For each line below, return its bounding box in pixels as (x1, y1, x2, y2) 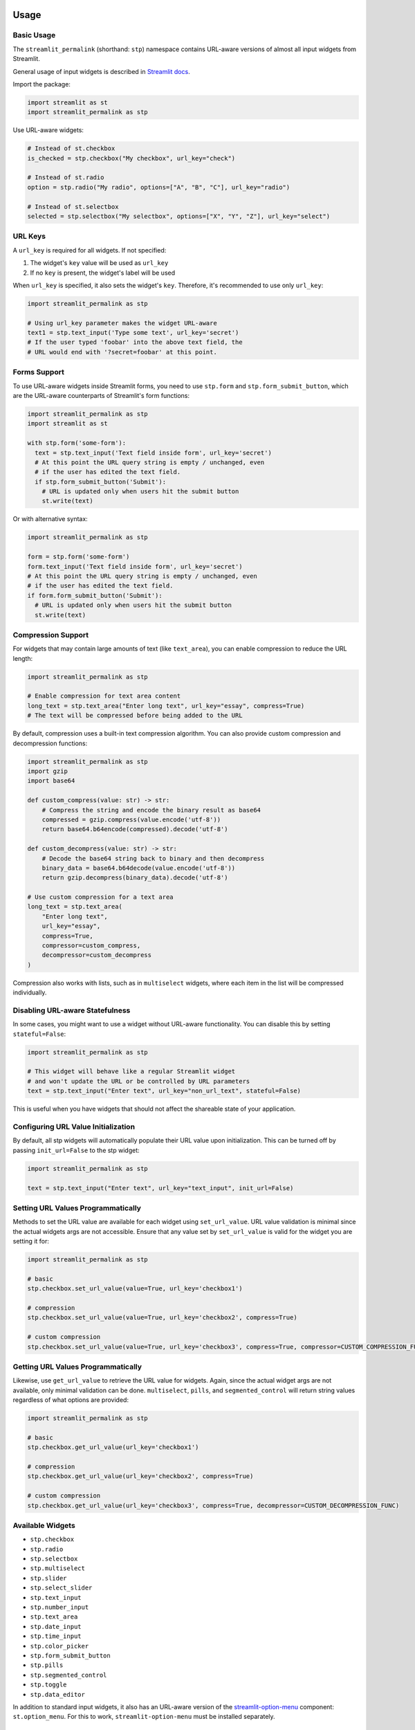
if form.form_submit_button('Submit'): (27, 592, 163, 599)
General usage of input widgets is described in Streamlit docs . (12, 67, 190, 75)
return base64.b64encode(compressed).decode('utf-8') (41, 826, 228, 833)
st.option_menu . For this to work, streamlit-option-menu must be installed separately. (12, 1713, 276, 1721)
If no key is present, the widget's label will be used (30, 268, 176, 277)
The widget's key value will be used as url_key (30, 259, 169, 267)
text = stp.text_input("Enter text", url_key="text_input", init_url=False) (27, 1184, 294, 1192)
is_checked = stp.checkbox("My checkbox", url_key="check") (27, 154, 236, 162)
